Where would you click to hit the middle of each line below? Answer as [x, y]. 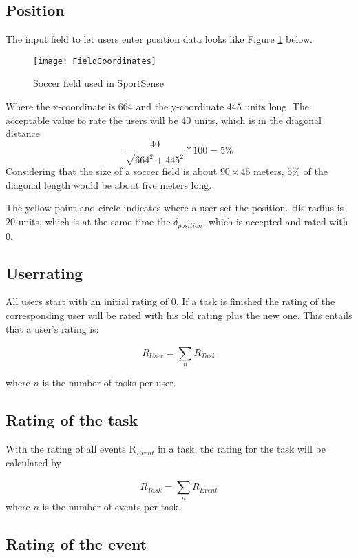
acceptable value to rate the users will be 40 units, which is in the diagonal [164, 120]
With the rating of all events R [71, 449]
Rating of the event [76, 544]
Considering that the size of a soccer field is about [112, 171]
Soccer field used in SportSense [99, 83]
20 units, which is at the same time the [88, 221]
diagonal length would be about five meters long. [109, 184]
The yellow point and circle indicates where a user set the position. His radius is [175, 208]
